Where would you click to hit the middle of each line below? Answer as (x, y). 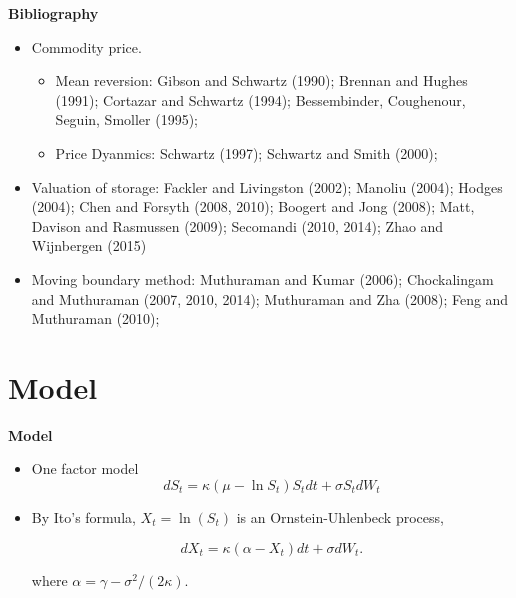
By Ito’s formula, (83, 517)
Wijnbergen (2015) (89, 245)
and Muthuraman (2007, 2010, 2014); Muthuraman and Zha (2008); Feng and (270, 298)
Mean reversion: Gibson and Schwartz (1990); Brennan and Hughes (261, 80)
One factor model (85, 468)
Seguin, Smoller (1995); (126, 119)
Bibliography (53, 13)
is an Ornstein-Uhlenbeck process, (340, 517)
